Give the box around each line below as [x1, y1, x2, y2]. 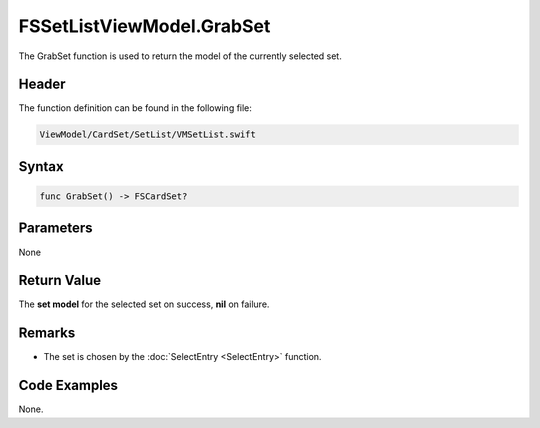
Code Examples [18, 377, 119, 394]
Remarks [18, 325, 76, 342]
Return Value [18, 272, 102, 289]
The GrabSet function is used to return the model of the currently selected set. [18, 50, 342, 62]
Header [18, 76, 66, 93]
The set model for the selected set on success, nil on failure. [18, 298, 270, 310]
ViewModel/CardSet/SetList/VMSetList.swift [39, 129, 257, 140]
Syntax [18, 158, 64, 175]
